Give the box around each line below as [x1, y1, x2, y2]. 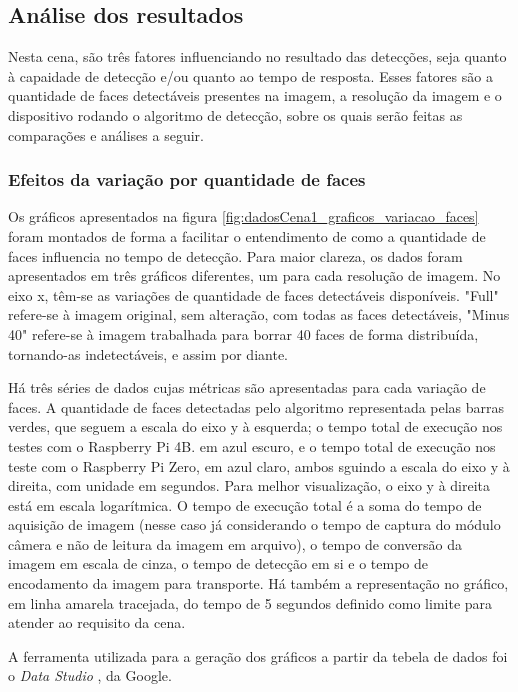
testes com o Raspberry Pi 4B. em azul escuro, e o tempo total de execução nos [8, 435, 496, 456]
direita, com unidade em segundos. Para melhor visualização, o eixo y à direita [8, 475, 491, 496]
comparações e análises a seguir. [8, 124, 204, 145]
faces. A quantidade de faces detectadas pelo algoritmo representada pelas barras [8, 396, 505, 417]
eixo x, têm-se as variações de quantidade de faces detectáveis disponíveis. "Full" [8, 284, 499, 305]
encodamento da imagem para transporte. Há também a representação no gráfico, [8, 573, 509, 594]
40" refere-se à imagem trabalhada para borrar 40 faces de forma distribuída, [8, 323, 479, 344]
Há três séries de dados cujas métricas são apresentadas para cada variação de [8, 377, 486, 398]
